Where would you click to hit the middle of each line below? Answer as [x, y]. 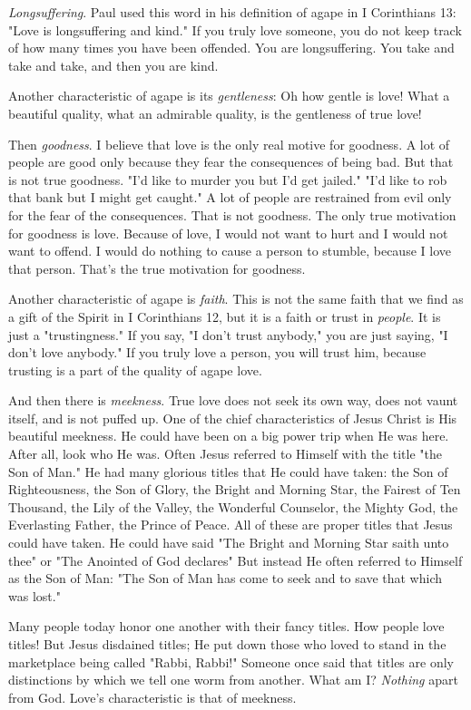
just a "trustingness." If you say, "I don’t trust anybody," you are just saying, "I [228, 334]
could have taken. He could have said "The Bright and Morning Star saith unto [229, 543]
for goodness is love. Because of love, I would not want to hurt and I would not [228, 233]
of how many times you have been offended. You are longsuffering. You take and [231, 48]
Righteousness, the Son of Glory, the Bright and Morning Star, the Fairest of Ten [235, 489]
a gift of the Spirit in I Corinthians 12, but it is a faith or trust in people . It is [225, 316]
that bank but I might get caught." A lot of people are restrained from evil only [230, 197]
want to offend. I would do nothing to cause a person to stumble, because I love [230, 251]
